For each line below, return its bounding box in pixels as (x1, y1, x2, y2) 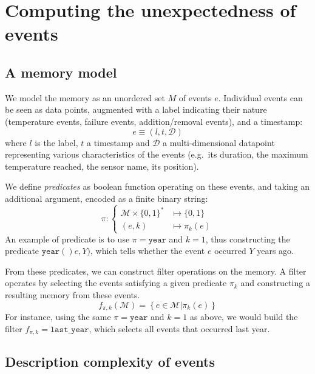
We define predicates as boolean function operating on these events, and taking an (5, 180, 310, 193)
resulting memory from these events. (5, 288, 140, 301)
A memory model (5, 62, 117, 81)
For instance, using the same (5, 310, 111, 322)
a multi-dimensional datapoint (163, 136, 275, 149)
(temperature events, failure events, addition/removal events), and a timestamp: (5, 115, 303, 127)
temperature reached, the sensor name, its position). (5, 159, 199, 172)
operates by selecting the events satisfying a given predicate (5, 276, 227, 289)
